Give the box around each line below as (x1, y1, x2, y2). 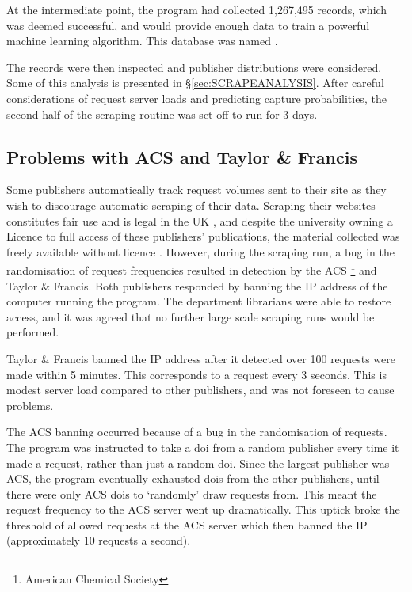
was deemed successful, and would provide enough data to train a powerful (6, 17, 370, 33)
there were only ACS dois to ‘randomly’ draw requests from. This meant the (6, 485, 377, 502)
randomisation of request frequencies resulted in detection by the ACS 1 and (6, 260, 377, 278)
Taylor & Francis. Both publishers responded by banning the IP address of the (6, 277, 388, 294)
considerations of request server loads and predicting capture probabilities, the (6, 89, 387, 106)
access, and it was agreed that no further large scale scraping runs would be (6, 308, 375, 324)
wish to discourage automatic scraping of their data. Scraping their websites (6, 196, 376, 213)
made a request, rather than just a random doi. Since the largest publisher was (6, 454, 390, 471)
